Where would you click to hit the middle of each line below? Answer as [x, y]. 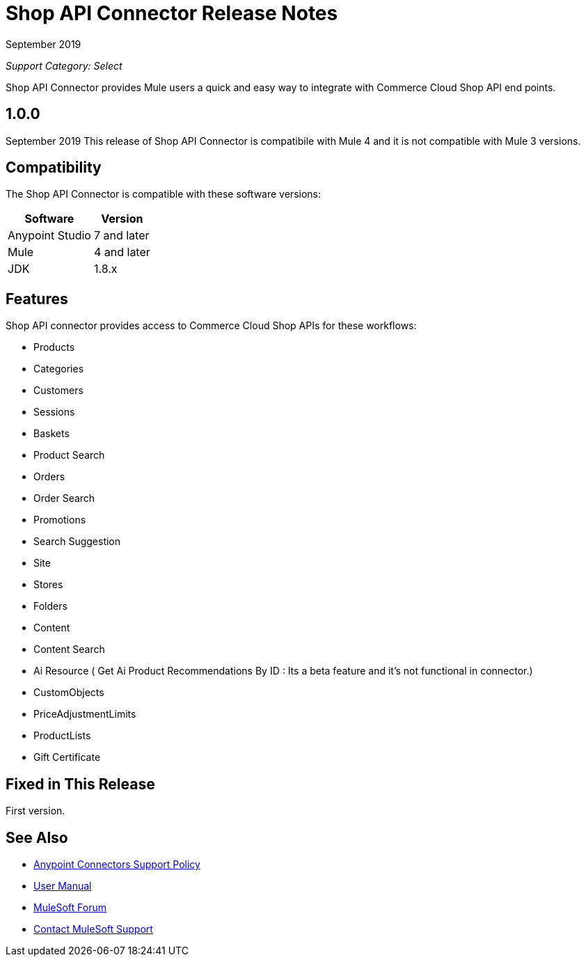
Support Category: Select [64, 65]
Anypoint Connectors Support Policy [117, 864]
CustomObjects [69, 693]
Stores [48, 585]
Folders [50, 606]
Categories [59, 369]
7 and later [121, 236]
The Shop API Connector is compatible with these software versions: [164, 194]
